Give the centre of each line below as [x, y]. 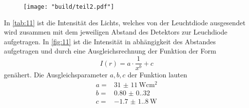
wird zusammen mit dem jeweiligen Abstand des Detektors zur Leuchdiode [116, 32]
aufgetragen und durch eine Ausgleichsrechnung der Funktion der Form [110, 51]
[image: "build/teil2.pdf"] [69, 7]
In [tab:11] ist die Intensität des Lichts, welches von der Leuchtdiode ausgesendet [125, 22]
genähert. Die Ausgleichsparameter [56, 75]
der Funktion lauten [158, 75]
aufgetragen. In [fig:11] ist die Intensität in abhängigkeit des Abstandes [110, 41]
